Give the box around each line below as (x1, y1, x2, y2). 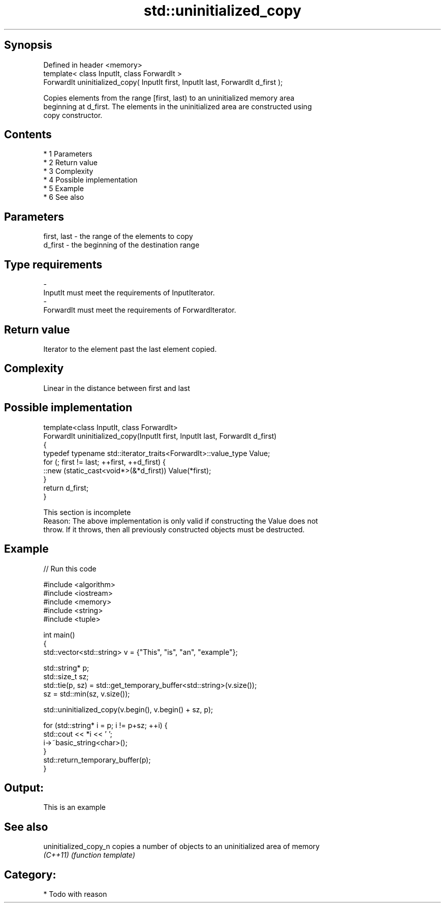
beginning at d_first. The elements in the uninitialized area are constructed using (43, 102, 312, 111)
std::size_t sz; (43, 672, 89, 681)
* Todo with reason (43, 890, 107, 899)
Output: (4, 781, 44, 794)
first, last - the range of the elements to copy (43, 232, 193, 241)
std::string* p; (43, 663, 89, 672)
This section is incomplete (43, 507, 131, 517)
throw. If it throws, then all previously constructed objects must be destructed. (43, 525, 305, 534)
